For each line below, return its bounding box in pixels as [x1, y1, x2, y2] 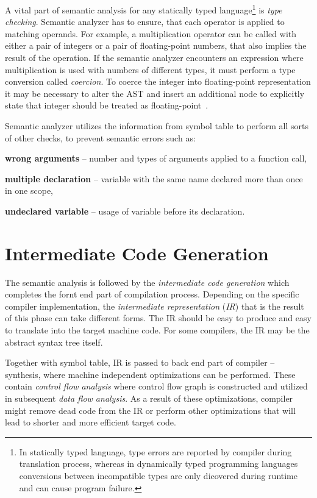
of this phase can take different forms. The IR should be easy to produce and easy [5, 311, 312, 324]
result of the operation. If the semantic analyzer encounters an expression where [5, 51, 304, 64]
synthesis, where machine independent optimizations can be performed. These [5, 368, 296, 380]
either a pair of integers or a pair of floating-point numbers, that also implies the [5, 39, 307, 52]
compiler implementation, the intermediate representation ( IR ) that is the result [5, 299, 304, 312]
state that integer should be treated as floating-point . [5, 99, 208, 112]
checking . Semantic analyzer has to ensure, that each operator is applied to [5, 15, 285, 28]
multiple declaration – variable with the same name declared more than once [5, 172, 303, 185]
